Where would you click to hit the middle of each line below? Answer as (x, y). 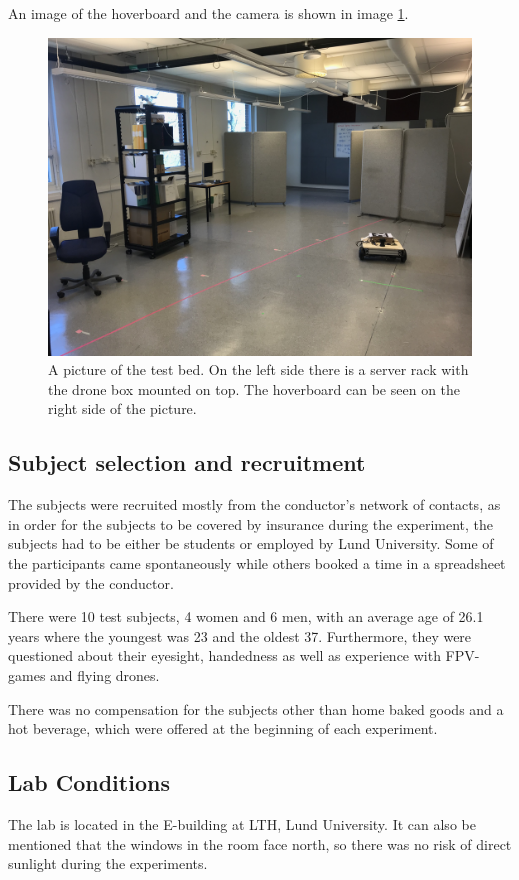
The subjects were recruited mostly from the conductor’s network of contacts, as (254, 504)
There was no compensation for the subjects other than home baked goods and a (256, 708)
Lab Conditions (89, 782)
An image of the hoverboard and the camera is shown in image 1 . (208, 13)
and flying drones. (105, 674)
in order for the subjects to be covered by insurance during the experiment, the (251, 523)
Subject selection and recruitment (187, 462)
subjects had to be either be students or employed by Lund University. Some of (251, 543)
